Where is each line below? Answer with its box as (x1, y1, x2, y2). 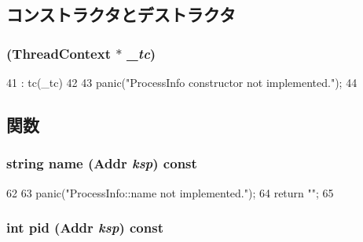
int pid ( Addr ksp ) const (6, 218, 163, 237)
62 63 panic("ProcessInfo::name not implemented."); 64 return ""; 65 (6, 184, 334, 200)
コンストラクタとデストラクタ (6, 2, 236, 27)
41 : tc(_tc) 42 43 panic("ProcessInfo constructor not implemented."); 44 (6, 74, 357, 90)
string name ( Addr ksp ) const (6, 154, 197, 173)
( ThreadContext (6, 43, 111, 63)
